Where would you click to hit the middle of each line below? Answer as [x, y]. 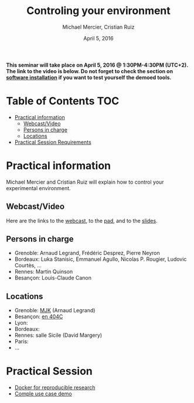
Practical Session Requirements [53, 142]
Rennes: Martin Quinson [44, 272]
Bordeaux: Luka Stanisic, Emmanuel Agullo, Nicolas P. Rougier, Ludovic [101, 259]
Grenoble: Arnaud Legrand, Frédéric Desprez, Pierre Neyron [87, 253]
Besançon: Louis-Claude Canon [53, 278]
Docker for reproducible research [55, 388]
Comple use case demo [43, 394]
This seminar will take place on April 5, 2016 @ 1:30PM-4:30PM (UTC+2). [97, 65]
